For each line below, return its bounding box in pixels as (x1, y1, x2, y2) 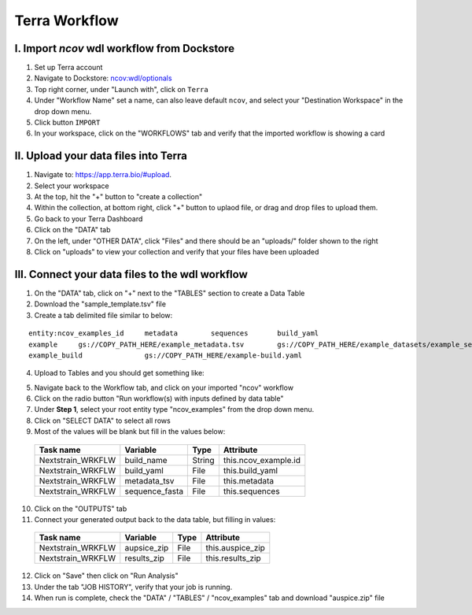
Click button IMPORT (34, 118, 101, 128)
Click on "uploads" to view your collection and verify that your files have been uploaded (34, 247, 319, 257)
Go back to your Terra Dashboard (34, 213, 143, 224)
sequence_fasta (124, 485, 184, 496)
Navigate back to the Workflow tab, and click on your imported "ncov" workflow (34, 383, 294, 392)
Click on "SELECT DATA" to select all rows (34, 416, 171, 425)
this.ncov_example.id (223, 454, 301, 465)
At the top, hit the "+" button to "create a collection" (34, 192, 203, 202)
